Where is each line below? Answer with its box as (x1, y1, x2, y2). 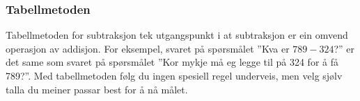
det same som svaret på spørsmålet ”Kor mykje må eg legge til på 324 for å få (6, 55, 339, 69)
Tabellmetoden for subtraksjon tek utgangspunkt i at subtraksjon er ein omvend (6, 28, 348, 42)
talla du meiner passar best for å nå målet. (6, 82, 188, 96)
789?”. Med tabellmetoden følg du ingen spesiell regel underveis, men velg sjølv (6, 68, 343, 82)
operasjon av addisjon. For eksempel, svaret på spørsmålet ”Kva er (6, 41, 290, 55)
